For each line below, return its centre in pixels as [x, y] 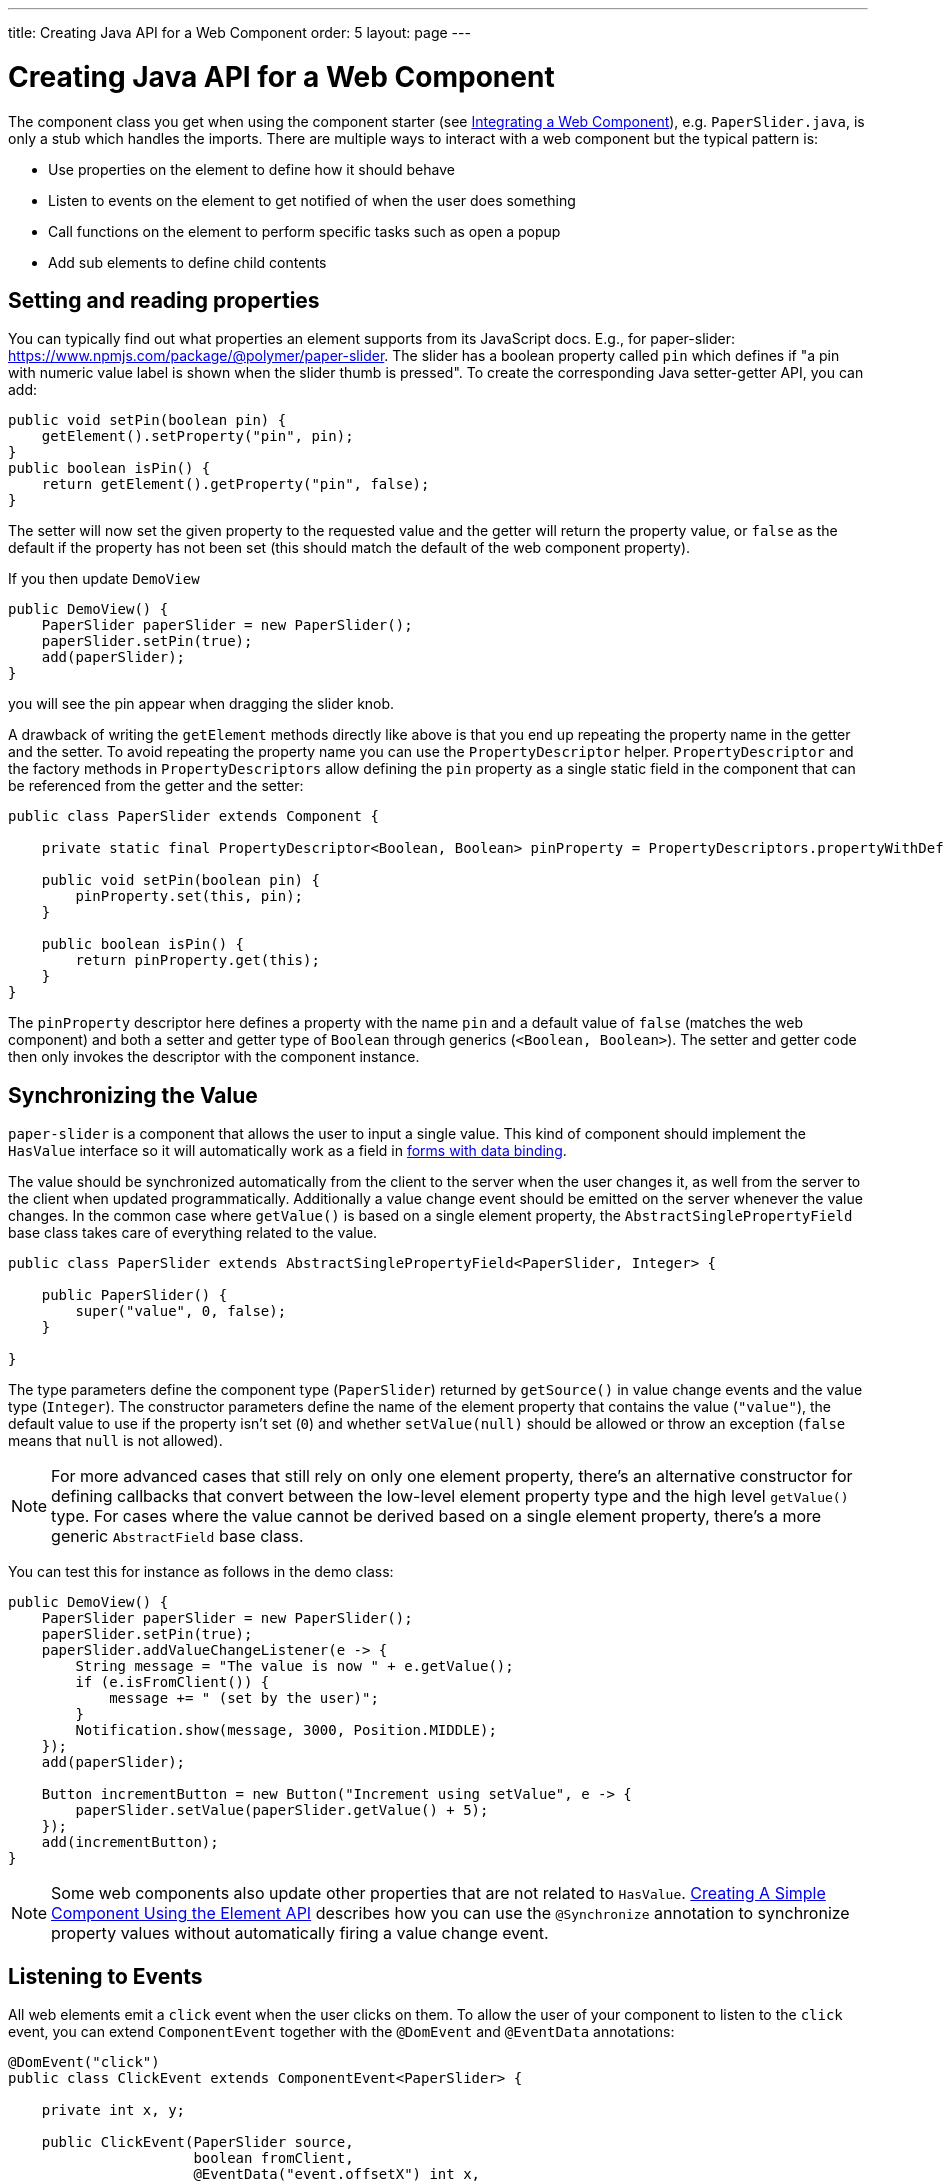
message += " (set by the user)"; [244, 1698]
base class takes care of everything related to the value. [193, 1233]
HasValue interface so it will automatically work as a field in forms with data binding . [287, 1151]
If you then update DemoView [104, 579]
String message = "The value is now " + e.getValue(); [294, 1666]
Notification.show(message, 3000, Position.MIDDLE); [286, 1730]
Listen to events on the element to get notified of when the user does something [312, 200]
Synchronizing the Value [133, 1095]
